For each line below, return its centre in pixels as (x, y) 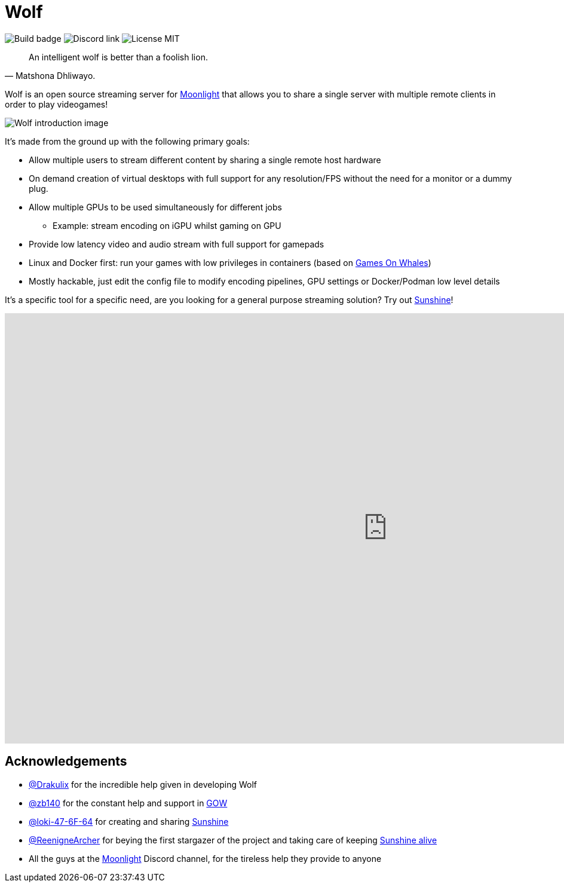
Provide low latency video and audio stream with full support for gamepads (177, 244)
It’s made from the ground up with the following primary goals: (127, 141)
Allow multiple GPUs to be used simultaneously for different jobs (155, 207)
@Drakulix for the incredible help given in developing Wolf (143, 784)
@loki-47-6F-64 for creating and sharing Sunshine (129, 821)
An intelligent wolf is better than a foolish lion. (118, 57)
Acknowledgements (66, 761)
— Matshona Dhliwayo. (50, 75)
